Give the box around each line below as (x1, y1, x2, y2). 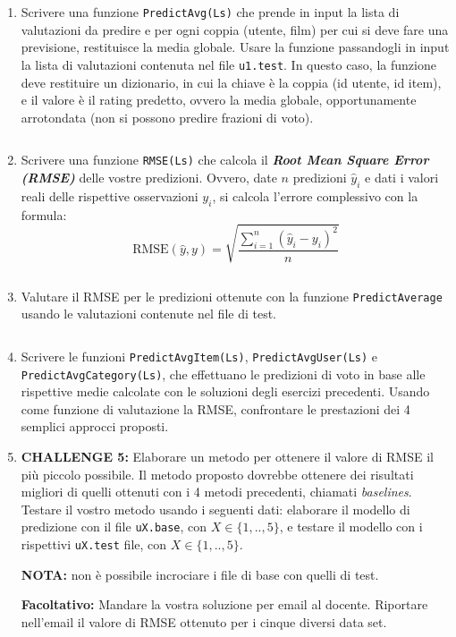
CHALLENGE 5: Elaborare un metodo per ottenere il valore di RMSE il (21, 447, 434, 466)
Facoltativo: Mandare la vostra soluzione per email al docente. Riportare (21, 595, 428, 614)
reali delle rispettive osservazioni (21, 186, 198, 205)
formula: (21, 205, 67, 224)
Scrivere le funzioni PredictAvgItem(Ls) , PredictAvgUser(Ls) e (21, 346, 377, 365)
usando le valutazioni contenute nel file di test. (21, 304, 277, 323)
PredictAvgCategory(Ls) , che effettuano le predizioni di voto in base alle (21, 364, 426, 383)
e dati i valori (365, 167, 439, 186)
